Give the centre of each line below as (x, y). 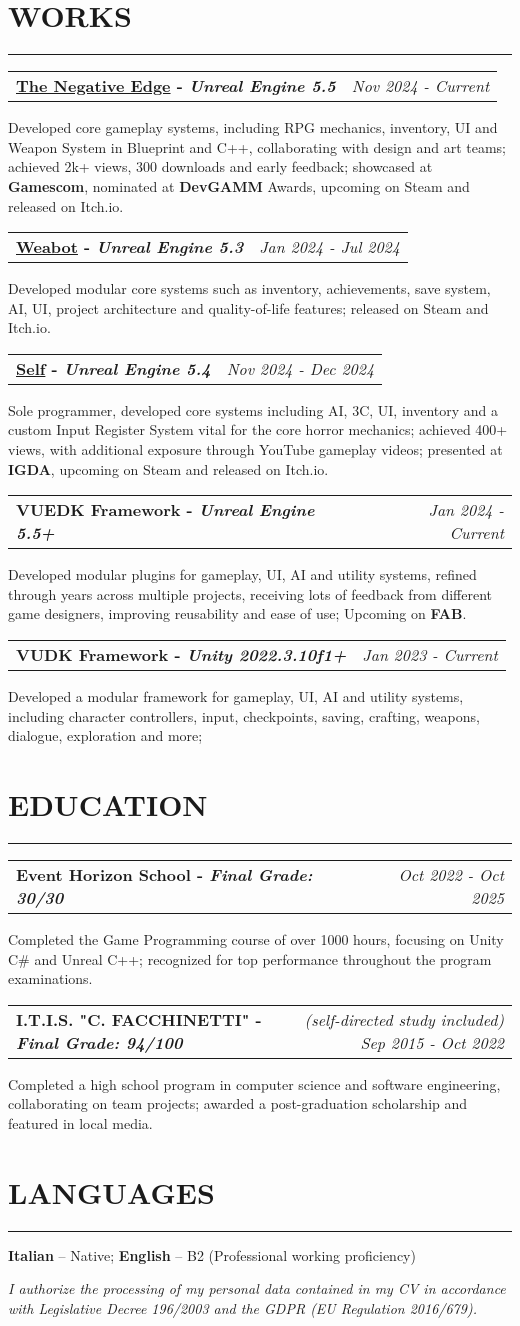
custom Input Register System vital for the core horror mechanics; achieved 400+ (258, 429)
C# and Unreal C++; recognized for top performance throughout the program (250, 958)
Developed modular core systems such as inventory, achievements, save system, (249, 288)
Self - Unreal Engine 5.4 (113, 368)
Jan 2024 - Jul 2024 (329, 247)
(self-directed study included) (404, 1019)
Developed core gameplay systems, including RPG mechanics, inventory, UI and (253, 127)
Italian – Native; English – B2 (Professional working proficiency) (212, 1254)
